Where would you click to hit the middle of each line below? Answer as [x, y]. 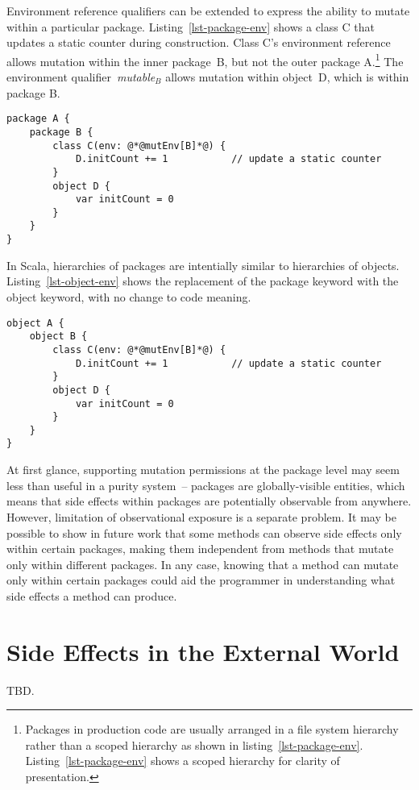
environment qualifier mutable [81, 77]
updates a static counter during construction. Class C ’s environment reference [199, 42]
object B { [58, 337]
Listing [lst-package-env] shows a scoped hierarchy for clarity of [183, 761]
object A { [35, 323]
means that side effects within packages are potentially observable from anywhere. [209, 501]
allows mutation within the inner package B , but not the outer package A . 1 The [205, 60]
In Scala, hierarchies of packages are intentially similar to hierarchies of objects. [203, 265]
